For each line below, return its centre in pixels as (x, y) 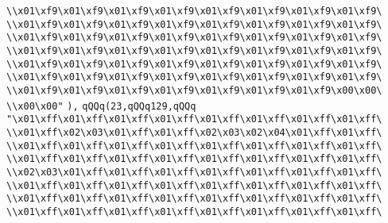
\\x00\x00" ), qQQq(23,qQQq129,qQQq (101, 106)
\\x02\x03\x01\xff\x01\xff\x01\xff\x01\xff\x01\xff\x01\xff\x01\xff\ (194, 172)
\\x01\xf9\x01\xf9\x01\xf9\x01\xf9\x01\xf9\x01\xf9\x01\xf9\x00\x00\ (194, 90)
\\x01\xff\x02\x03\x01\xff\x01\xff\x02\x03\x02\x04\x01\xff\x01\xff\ (194, 132)
